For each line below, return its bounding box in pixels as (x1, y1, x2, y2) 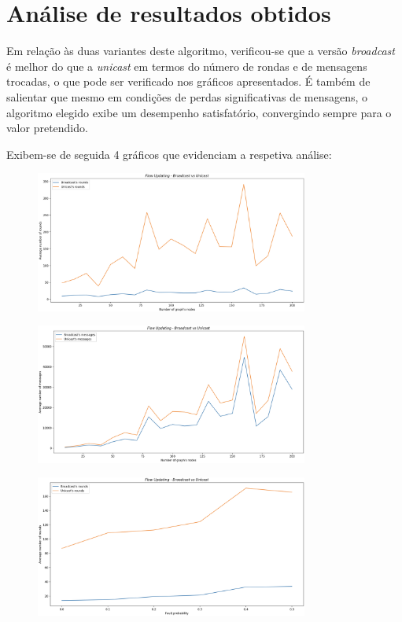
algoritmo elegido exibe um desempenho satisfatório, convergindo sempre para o (6, 104, 392, 120)
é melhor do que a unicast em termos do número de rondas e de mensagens (6, 57, 367, 74)
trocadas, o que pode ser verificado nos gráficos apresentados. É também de (6, 73, 371, 90)
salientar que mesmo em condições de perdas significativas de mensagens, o (6, 88, 368, 105)
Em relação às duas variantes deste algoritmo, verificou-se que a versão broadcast (6, 42, 395, 59)
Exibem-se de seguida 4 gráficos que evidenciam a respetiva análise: (6, 145, 332, 162)
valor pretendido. (6, 120, 88, 136)
